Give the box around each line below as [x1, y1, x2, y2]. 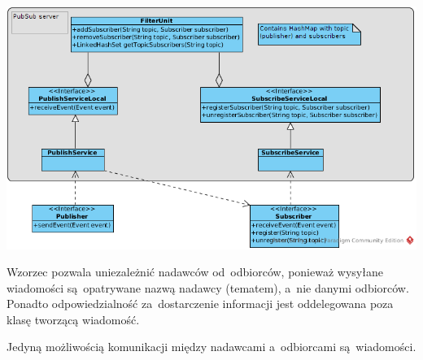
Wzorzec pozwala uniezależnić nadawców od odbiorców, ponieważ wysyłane [7, 263, 383, 280]
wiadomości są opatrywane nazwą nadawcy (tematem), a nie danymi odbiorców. [7, 279, 409, 296]
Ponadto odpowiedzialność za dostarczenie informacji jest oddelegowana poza [7, 295, 394, 312]
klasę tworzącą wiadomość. [7, 310, 140, 327]
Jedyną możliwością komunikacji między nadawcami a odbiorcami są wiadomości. [7, 338, 416, 355]
